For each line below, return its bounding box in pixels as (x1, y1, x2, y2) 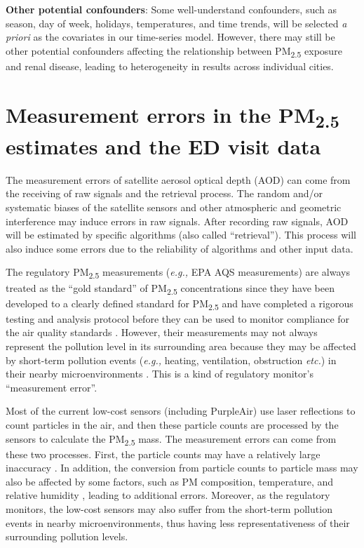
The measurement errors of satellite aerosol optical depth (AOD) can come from (6, 172, 351, 187)
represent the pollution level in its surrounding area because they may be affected (6, 339, 356, 353)
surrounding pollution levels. (6, 529, 128, 544)
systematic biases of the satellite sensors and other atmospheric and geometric (6, 200, 342, 215)
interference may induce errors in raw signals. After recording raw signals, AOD (6, 213, 349, 228)
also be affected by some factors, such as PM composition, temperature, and (6, 474, 334, 488)
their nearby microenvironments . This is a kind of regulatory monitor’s (6, 366, 314, 381)
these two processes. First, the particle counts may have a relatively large (6, 446, 321, 461)
